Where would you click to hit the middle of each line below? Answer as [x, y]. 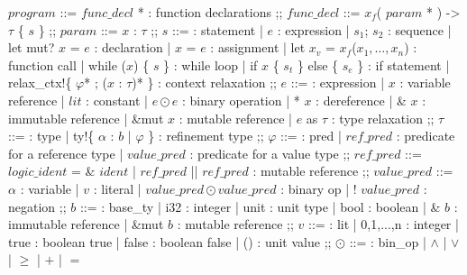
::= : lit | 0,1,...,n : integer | [384, 224]
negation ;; [37, 206]
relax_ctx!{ [40, 82]
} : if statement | [403, 64]
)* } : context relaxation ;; [204, 82]
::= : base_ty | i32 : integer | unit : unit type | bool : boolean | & [260, 206]
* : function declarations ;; [210, 12]
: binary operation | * [241, 100]
